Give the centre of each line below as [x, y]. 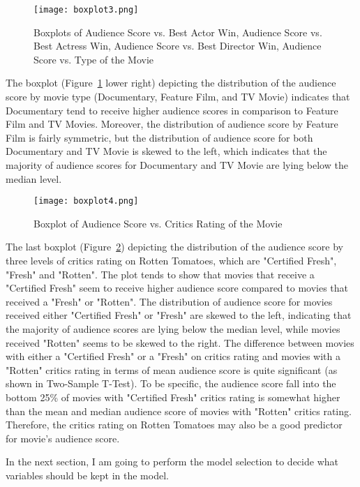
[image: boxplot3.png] [86, 10]
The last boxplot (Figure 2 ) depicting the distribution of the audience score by [174, 247]
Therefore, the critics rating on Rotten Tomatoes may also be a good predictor [174, 425]
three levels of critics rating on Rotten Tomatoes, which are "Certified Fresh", [171, 261]
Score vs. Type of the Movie [93, 59]
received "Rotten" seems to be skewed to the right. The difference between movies [180, 342]
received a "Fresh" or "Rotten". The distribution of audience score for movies [169, 301]
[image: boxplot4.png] [86, 201]
